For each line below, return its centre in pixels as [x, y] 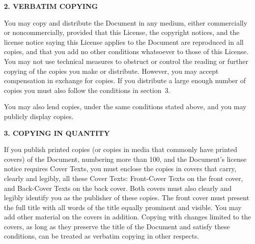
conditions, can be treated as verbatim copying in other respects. [102, 236]
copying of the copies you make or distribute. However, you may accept [111, 71]
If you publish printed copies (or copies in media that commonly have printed [121, 149]
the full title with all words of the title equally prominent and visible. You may [123, 207]
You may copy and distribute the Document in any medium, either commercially [126, 22]
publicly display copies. [39, 116]
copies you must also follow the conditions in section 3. [87, 90]
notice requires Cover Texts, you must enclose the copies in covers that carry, [120, 168]
